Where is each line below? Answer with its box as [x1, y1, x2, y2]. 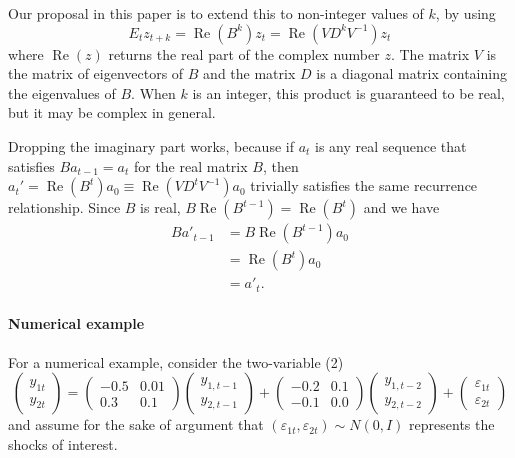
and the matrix [203, 63, 296, 84]
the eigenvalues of [8, 82, 116, 103]
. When [131, 82, 176, 103]
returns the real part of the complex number [108, 43, 380, 64]
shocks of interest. [8, 433, 118, 454]
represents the [409, 414, 495, 435]
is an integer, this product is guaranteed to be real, [192, 82, 505, 103]
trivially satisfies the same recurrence [250, 175, 478, 196]
